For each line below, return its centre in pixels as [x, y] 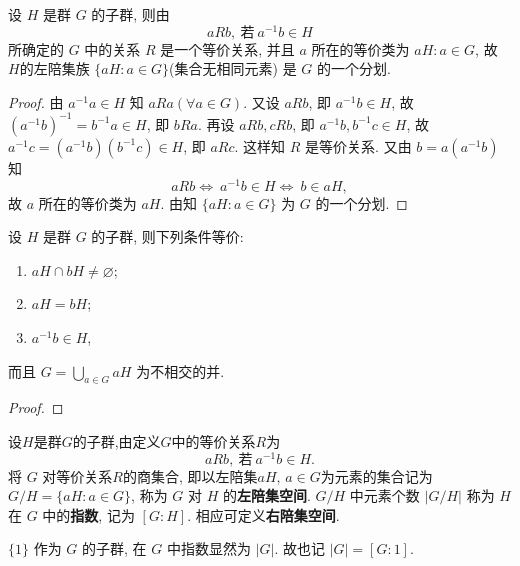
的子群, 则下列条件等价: [167, 236]
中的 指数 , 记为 [88, 514]
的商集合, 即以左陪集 [190, 475]
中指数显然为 [208, 548]
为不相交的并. [180, 370]
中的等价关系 [213, 440]
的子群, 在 [114, 548]
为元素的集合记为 [376, 475]
